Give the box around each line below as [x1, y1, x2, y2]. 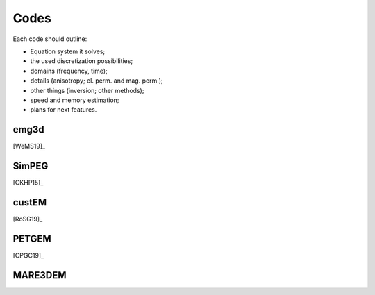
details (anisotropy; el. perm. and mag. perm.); [30, 76, 163, 85]
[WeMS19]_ [12, 142, 45, 151]
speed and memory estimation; [30, 96, 119, 104]
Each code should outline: [12, 35, 87, 43]
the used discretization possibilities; [30, 57, 133, 65]
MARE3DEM [12, 269, 67, 281]
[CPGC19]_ [12, 251, 44, 260]
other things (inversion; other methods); [30, 86, 144, 94]
